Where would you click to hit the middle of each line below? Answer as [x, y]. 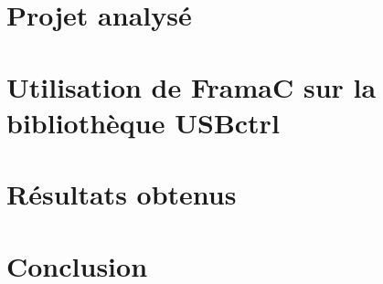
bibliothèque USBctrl [143, 122]
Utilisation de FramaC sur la [191, 86]
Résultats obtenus [122, 194]
